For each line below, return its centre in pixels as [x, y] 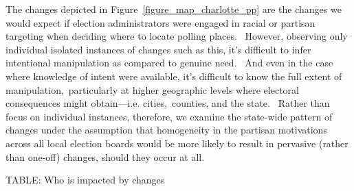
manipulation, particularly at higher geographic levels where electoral [152, 89]
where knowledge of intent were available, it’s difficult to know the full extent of [174, 76]
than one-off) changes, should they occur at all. [105, 156]
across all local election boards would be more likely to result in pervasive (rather [177, 143]
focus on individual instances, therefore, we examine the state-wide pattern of [169, 116]
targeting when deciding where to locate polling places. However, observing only [177, 36]
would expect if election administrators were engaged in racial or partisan [161, 22]
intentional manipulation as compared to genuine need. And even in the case [169, 63]
